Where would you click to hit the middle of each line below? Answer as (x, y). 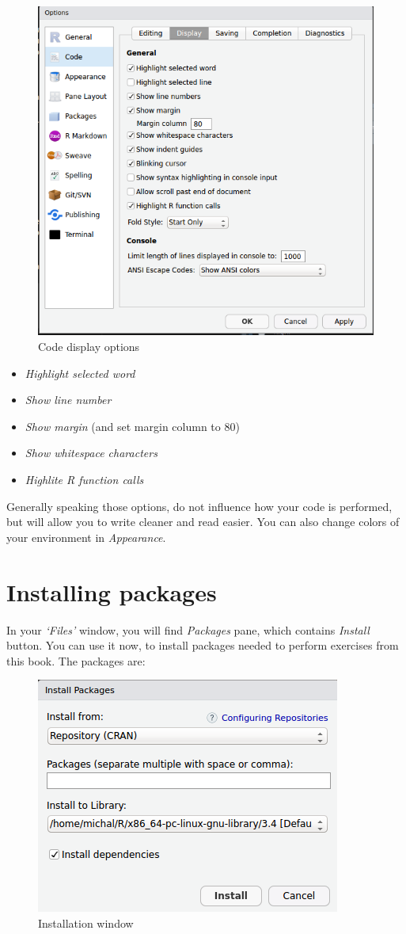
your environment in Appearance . (86, 537)
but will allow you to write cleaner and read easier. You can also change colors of (203, 522)
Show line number (68, 400)
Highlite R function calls (84, 479)
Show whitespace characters (91, 453)
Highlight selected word (80, 373)
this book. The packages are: (76, 660)
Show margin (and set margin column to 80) (132, 426)
